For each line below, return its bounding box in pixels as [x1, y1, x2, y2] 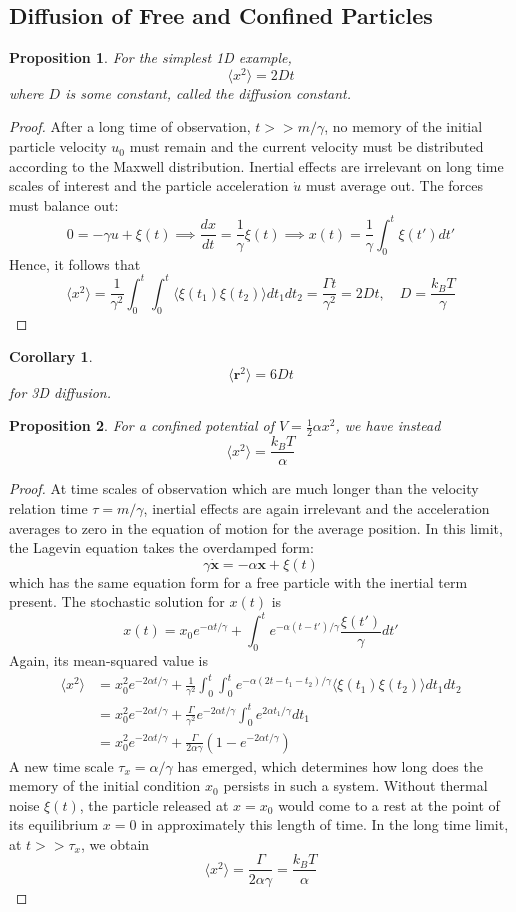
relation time [9, 497, 88, 518]
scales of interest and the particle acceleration [9, 175, 289, 196]
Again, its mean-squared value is [9, 650, 208, 671]
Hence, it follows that [9, 253, 141, 274]
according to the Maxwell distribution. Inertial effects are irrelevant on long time [9, 155, 504, 176]
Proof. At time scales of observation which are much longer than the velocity [9, 478, 479, 499]
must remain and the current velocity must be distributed [129, 136, 484, 157]
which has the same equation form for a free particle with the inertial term [9, 571, 468, 592]
